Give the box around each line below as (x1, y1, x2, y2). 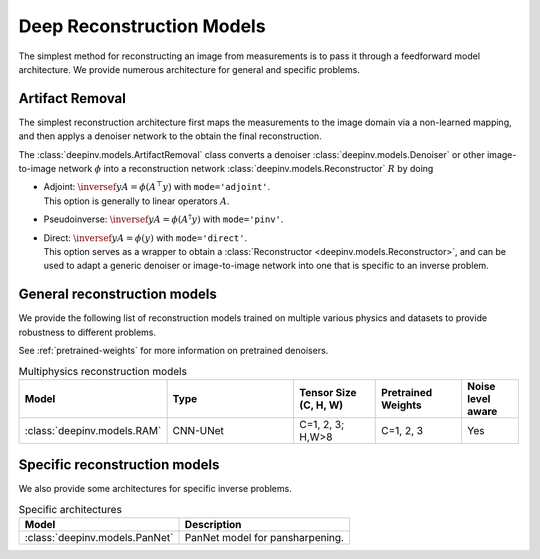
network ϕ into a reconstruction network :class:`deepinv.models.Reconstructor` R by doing (58, 163, 434, 175)
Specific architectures (18, 502, 122, 516)
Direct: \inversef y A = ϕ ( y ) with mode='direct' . (43, 231, 248, 244)
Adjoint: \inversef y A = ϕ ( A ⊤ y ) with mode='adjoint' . (43, 180, 271, 193)
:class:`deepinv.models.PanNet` (24, 531, 174, 545)
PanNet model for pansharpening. (184, 531, 345, 545)
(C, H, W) (299, 398, 344, 412)
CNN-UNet (172, 423, 225, 437)
